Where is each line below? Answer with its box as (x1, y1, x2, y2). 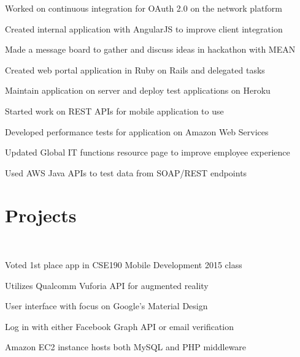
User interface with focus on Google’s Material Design (5, 299, 208, 312)
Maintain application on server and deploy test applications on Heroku (5, 84, 271, 97)
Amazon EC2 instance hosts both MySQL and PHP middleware (5, 340, 247, 353)
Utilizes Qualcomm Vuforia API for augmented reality (5, 279, 209, 291)
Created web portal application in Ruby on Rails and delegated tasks (5, 63, 265, 76)
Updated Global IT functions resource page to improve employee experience (5, 146, 290, 159)
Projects (5, 202, 77, 227)
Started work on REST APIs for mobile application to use (5, 104, 224, 117)
